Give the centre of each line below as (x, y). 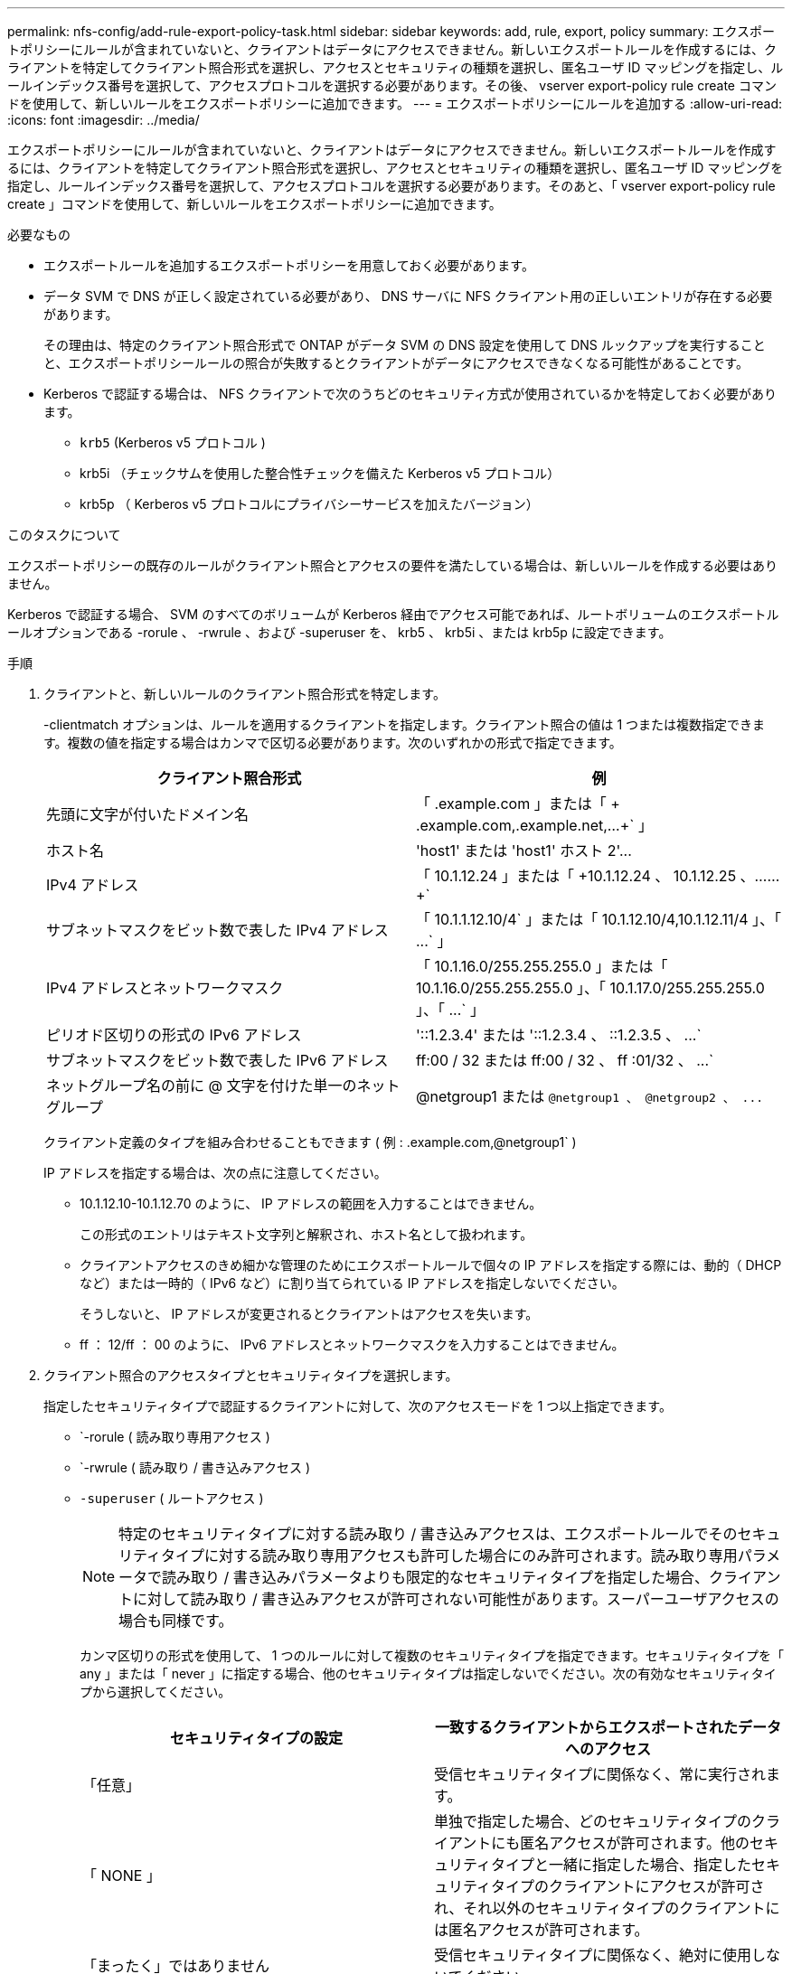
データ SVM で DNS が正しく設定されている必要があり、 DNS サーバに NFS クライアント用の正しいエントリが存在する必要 (408, 296)
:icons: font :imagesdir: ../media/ (104, 120)
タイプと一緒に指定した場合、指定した (622, 1865)
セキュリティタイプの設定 (256, 1738)
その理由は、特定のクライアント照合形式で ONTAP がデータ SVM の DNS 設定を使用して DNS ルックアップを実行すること (405, 345)
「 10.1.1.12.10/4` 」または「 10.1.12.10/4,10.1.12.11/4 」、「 (599, 919)
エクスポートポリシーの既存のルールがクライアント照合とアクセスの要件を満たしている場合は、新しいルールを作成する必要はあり (392, 565)
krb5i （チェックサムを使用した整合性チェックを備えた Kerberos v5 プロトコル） (320, 473)
